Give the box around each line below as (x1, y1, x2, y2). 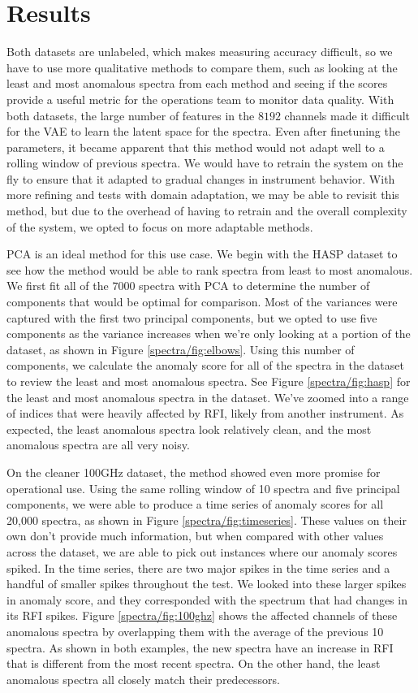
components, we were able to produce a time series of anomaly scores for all (6, 496, 384, 513)
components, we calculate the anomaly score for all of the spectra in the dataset (6, 357, 404, 374)
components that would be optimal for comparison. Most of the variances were (6, 293, 398, 310)
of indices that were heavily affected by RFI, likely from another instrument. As (6, 405, 404, 422)
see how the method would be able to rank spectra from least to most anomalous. (6, 261, 413, 278)
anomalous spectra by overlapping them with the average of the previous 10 (6, 622, 384, 639)
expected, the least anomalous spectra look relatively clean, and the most (6, 420, 372, 437)
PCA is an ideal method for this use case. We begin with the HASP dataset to (6, 245, 398, 262)
